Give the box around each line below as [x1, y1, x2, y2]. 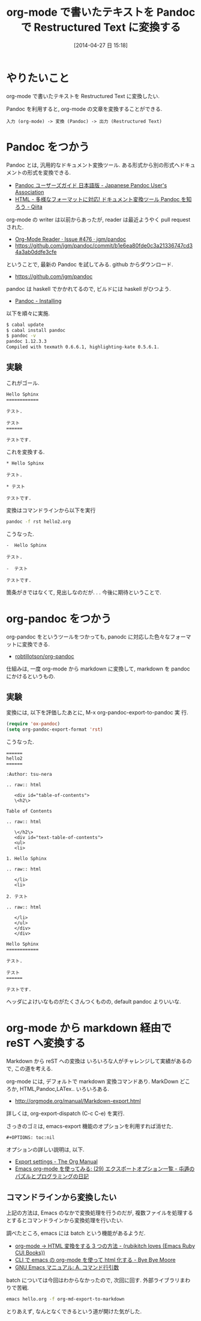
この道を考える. [14, 1065, 53, 1072]
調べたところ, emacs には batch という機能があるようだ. [6, 1229, 146, 1237]
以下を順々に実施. [6, 310, 50, 317]
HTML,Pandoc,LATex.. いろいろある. [19, 1085, 109, 1093]
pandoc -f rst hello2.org [6, 519, 71, 525]
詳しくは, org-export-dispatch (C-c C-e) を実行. [6, 1110, 125, 1117]
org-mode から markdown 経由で [6, 1022, 172, 1035]
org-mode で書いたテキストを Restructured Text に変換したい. [6, 92, 160, 99]
